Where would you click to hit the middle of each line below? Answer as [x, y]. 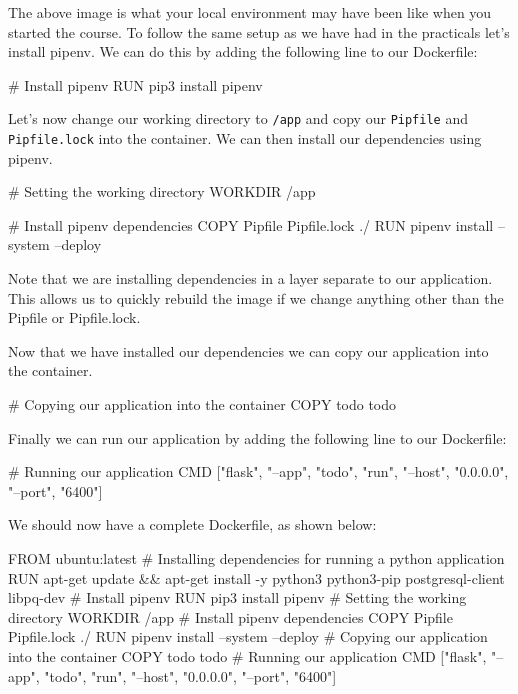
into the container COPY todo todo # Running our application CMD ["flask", [247, 655]
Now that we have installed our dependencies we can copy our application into [248, 350]
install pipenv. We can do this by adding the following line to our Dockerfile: [243, 51]
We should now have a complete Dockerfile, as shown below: [192, 524]
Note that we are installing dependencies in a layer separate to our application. [250, 278]
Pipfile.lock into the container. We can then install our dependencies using [245, 138]
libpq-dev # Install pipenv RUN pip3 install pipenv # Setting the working [237, 597]
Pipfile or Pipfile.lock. [74, 317]
